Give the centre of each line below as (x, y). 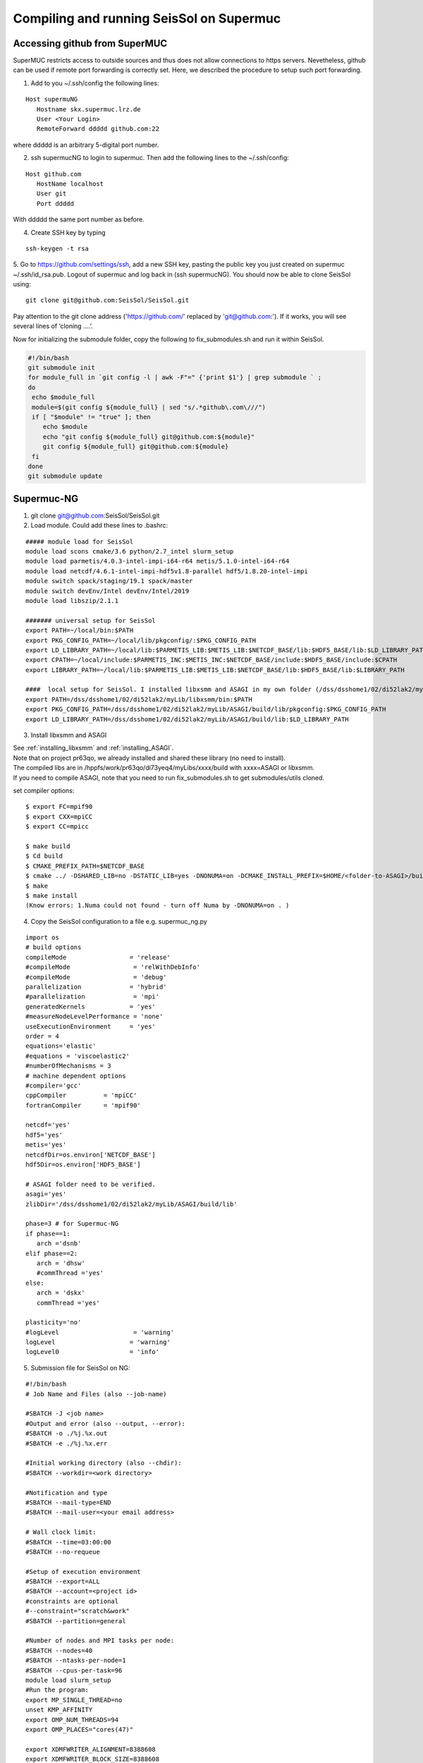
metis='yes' (46, 1145)
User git (51, 194)
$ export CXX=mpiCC (59, 817)
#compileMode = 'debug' (96, 977)
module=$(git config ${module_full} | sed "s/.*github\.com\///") (149, 407)
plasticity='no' (54, 1323)
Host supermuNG (52, 99)
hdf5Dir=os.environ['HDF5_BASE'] (83, 1165)
